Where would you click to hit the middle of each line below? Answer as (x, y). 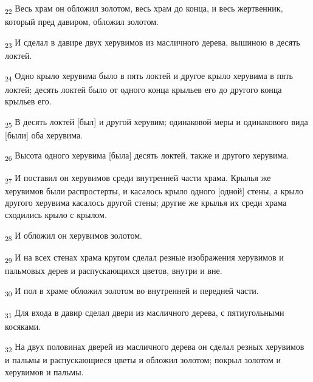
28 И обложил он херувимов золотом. (74, 236)
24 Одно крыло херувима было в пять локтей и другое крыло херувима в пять (149, 77)
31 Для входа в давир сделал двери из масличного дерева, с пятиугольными (145, 313)
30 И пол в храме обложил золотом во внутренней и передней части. (132, 292)
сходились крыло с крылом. (56, 214)
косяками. (23, 326)
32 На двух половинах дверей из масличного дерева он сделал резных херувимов (155, 347)
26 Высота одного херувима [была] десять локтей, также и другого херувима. (147, 156)
